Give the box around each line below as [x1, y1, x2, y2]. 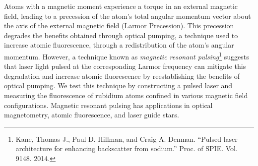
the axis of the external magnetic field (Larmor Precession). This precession [4, 20, 234, 31]
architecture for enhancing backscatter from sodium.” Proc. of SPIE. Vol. [15, 143, 238, 154]
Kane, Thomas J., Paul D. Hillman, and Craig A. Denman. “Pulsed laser [15, 133, 238, 144]
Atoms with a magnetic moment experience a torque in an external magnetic [4, 1, 238, 11]
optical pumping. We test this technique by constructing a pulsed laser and [4, 80, 233, 91]
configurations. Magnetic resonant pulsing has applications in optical [4, 100, 213, 110]
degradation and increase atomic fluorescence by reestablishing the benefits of [4, 70, 240, 81]
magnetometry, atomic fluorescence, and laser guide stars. [4, 110, 179, 120]
